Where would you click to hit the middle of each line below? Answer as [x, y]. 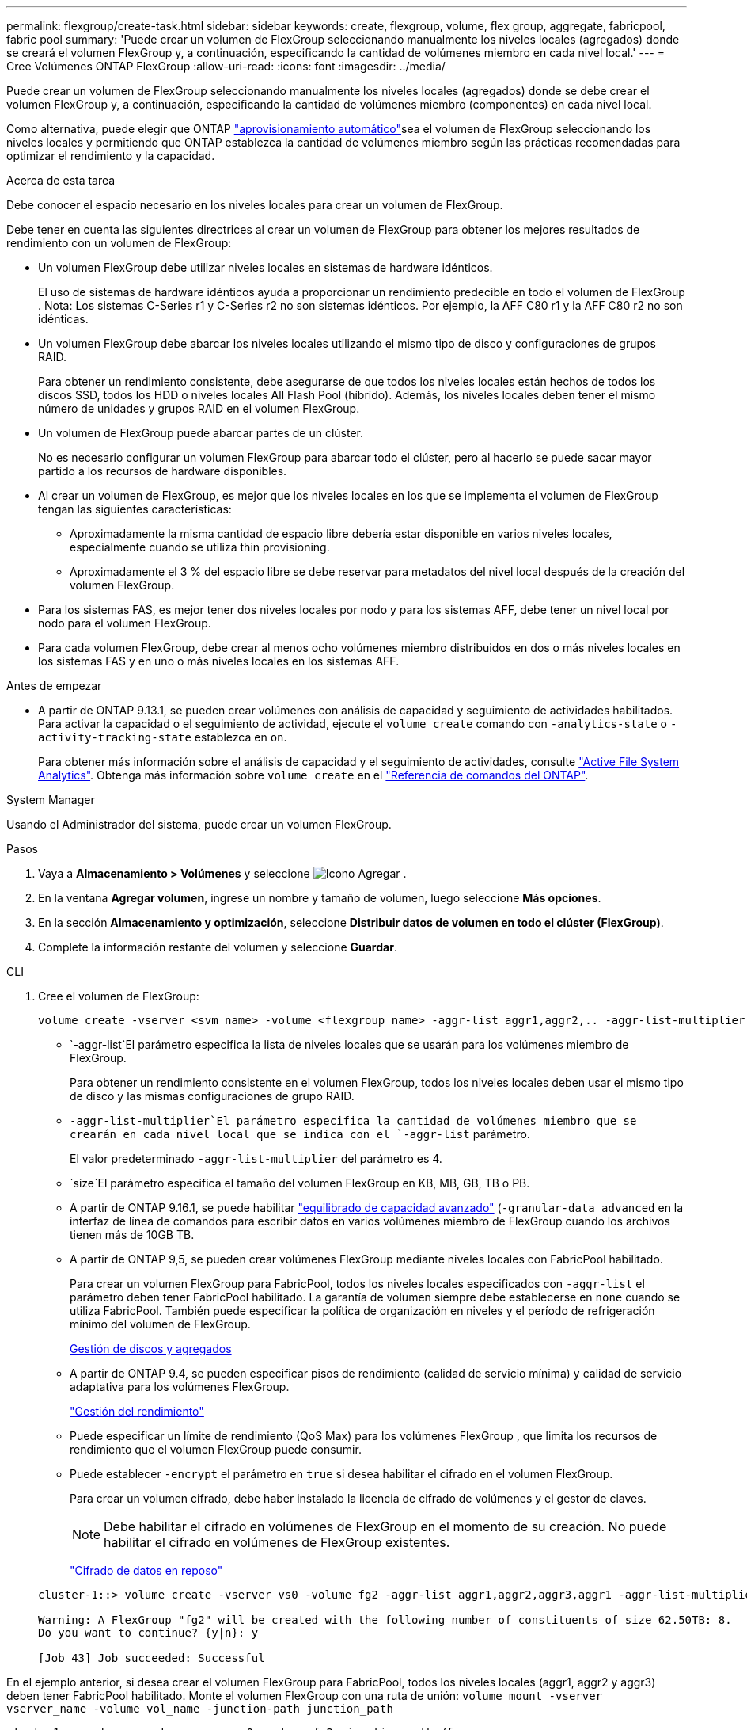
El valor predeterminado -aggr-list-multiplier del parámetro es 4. [256, 1158]
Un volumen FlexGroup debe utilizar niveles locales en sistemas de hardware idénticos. [265, 267]
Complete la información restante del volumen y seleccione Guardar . [218, 947]
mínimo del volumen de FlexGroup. [160, 1324]
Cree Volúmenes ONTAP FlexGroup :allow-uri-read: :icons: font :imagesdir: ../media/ [226, 66]
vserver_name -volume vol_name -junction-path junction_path [200, 1709]
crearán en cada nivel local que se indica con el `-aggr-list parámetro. [300, 1134]
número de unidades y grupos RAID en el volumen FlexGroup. [199, 408]
